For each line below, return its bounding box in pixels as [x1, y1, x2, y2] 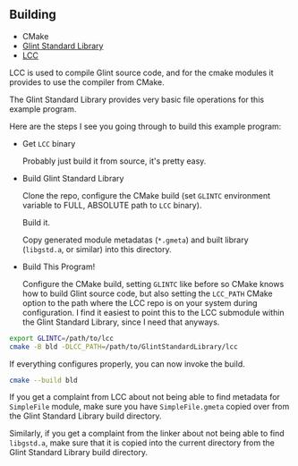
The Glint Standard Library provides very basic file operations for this [9, 94, 265, 105]
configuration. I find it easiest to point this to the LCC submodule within [21, 307, 285, 318]
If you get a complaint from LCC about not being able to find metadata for [9, 392, 280, 402]
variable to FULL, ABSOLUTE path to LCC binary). [21, 199, 202, 210]
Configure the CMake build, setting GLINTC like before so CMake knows [21, 278, 285, 289]
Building [9, 7, 56, 22]
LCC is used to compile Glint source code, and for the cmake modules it [9, 67, 275, 78]
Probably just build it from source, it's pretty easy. [21, 156, 207, 166]
